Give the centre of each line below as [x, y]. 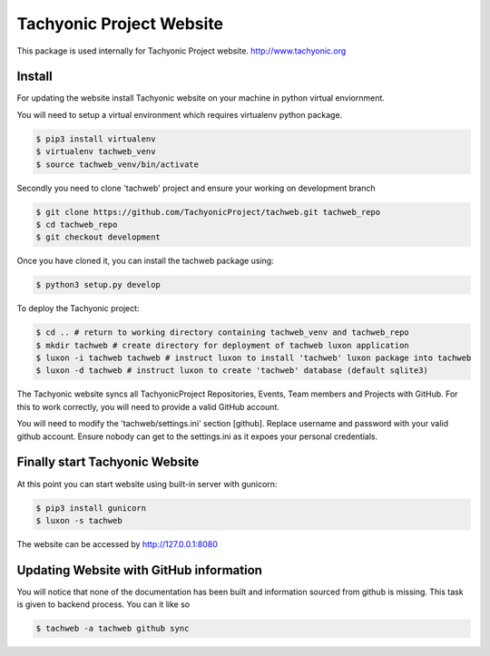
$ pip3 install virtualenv [96, 139]
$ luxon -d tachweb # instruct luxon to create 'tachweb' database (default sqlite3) [232, 371]
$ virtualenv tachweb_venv [96, 152]
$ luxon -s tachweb [79, 520]
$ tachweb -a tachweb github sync [113, 629]
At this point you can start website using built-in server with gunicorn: [147, 484]
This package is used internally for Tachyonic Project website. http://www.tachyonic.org [181, 51]
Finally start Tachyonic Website [108, 462]
